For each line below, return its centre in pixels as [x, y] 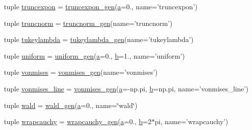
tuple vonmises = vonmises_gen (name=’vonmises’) [81, 72]
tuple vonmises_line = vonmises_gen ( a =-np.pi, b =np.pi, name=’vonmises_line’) [126, 88]
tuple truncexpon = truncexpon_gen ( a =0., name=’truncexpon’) [101, 6]
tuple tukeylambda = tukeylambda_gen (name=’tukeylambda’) [99, 39]
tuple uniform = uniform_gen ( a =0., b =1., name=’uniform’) [94, 55]
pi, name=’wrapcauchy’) [191, 121]
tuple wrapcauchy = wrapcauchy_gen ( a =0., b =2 [78, 121]
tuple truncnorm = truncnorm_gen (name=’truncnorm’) [88, 23]
